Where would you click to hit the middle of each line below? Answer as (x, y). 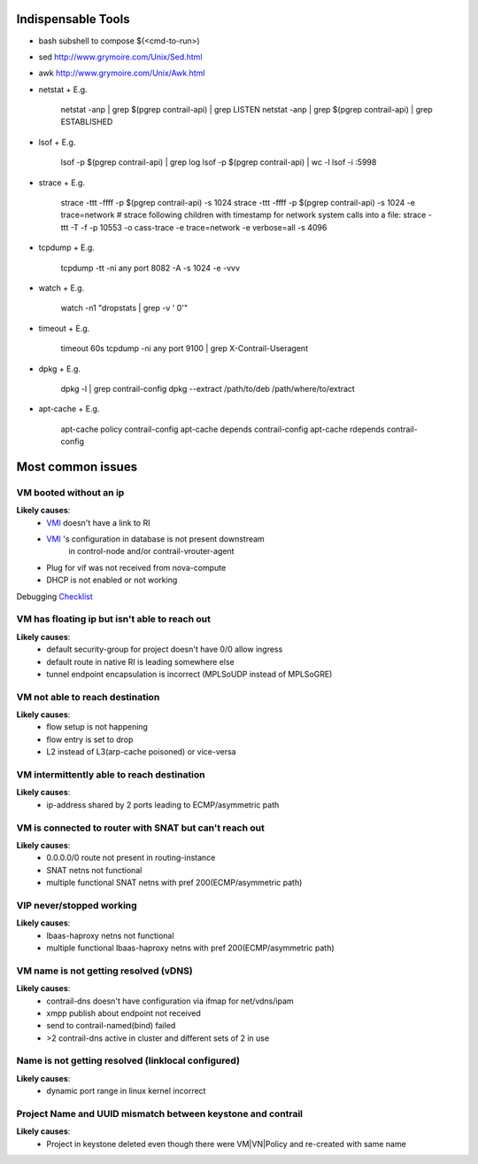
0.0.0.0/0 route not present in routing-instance (131, 858)
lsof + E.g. (57, 142)
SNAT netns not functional (94, 870)
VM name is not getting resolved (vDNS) (105, 971)
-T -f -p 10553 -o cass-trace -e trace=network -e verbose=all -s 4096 (199, 227)
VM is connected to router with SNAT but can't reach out (140, 827)
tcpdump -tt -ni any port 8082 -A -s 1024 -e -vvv (150, 268)
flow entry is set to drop (90, 739)
